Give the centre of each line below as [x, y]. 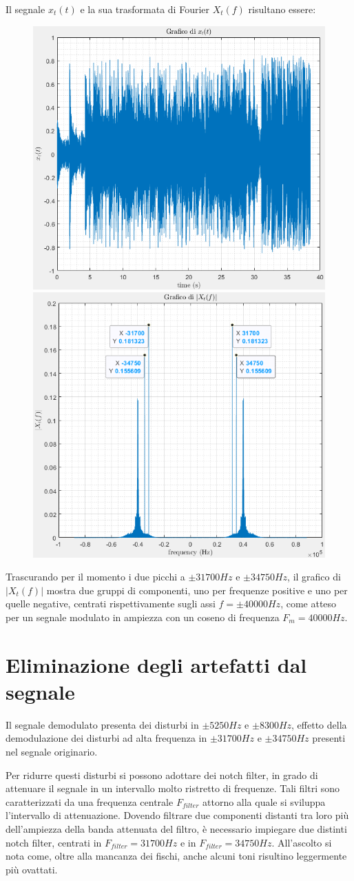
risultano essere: [282, 9]
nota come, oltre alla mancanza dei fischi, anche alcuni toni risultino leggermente [176, 856]
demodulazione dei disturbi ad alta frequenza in [106, 738]
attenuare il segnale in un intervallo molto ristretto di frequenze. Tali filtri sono [173, 788]
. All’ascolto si [302, 842]
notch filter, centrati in [54, 842]
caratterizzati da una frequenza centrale [90, 801]
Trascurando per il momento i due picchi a [95, 577]
